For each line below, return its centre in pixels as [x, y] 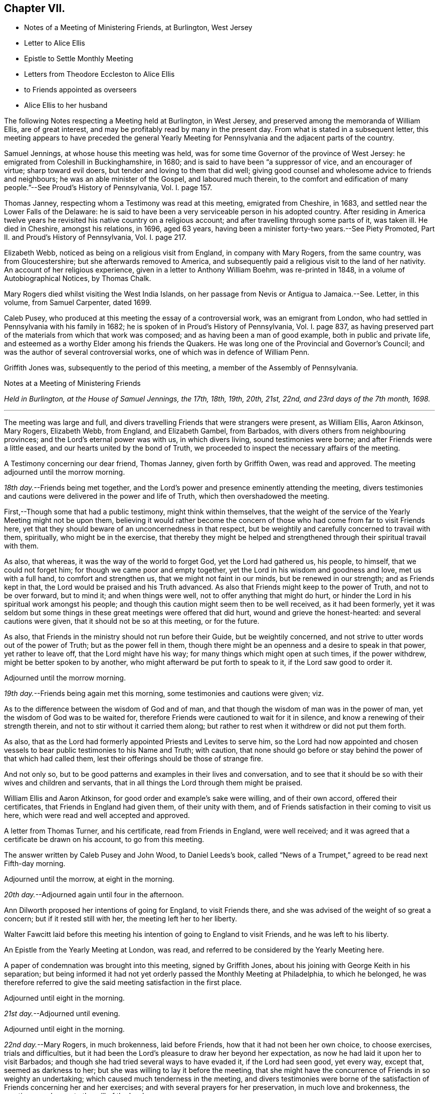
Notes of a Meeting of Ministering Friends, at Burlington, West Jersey [138, 28]
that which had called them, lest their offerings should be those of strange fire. [134, 759]
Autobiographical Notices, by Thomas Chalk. [78, 279]
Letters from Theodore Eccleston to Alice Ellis [99, 74]
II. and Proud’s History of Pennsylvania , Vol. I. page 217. [95, 237]
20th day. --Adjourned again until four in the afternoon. [94, 895]
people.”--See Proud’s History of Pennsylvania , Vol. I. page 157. [108, 188]
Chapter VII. [35, 8]
